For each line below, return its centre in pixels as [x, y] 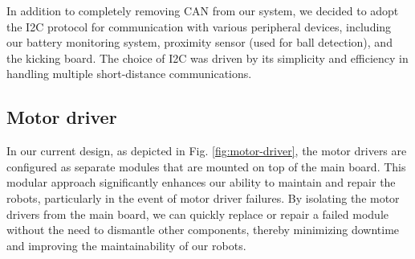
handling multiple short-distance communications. [129, 74]
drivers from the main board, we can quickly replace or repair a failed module [198, 214]
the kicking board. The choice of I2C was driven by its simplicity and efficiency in [207, 58]
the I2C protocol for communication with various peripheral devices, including [199, 26]
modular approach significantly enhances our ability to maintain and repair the [201, 182]
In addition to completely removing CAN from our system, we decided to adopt [203, 10]
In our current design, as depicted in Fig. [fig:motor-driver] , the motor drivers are [207, 151]
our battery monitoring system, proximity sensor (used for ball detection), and [199, 42]
